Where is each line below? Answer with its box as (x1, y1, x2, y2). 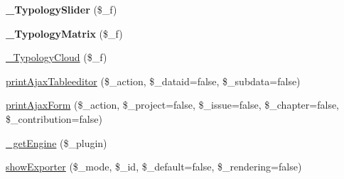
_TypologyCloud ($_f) (6, 50, 107, 65)
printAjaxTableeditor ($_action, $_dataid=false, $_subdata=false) (6, 73, 301, 88)
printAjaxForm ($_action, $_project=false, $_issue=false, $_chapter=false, (6, 97, 340, 112)
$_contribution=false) (6, 111, 102, 126)
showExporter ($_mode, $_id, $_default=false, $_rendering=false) (6, 159, 302, 174)
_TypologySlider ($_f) (6, 2, 117, 16)
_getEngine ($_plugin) (6, 135, 107, 150)
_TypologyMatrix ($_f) (6, 26, 123, 40)
